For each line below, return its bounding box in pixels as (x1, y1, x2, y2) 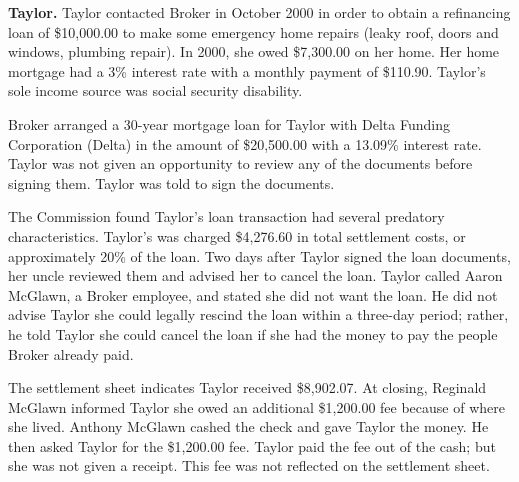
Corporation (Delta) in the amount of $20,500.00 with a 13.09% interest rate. (8, 133, 482, 154)
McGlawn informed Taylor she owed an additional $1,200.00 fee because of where (8, 396, 505, 417)
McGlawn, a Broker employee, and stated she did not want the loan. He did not (8, 284, 498, 305)
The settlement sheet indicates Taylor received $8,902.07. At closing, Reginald (8, 377, 487, 398)
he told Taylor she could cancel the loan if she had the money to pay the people (8, 323, 498, 344)
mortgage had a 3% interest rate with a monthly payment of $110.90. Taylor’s (8, 60, 486, 81)
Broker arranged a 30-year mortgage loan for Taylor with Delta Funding (8, 113, 450, 134)
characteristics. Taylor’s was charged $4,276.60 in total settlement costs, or (8, 225, 466, 246)
